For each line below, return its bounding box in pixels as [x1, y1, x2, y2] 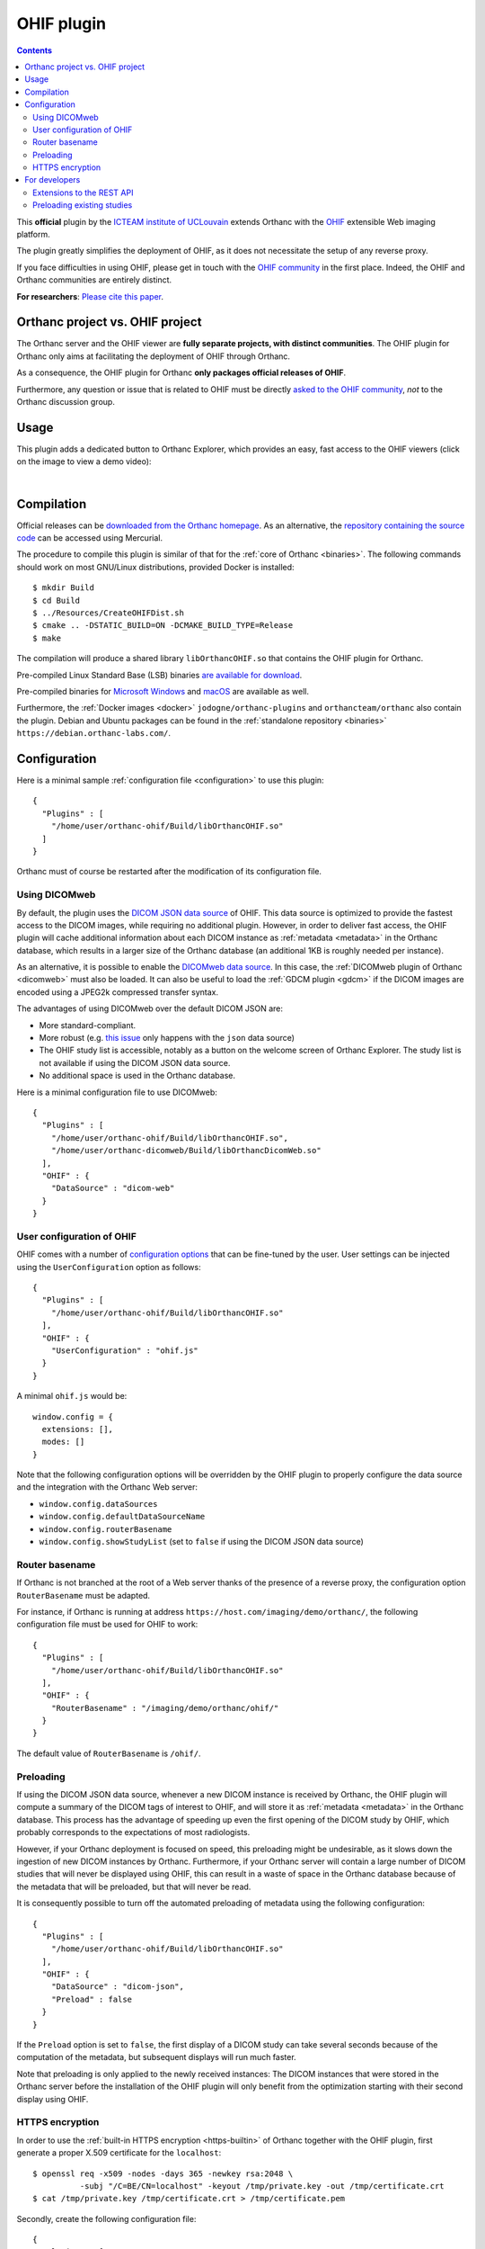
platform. [16, 229, 51, 240]
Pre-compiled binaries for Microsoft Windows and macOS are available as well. [16, 685, 310, 696]
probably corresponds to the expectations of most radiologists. [16, 1827, 251, 1838]
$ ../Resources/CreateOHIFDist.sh [32, 607, 184, 618]
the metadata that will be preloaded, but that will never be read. [16, 1881, 251, 1892]
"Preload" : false [50, 1994, 133, 2004]
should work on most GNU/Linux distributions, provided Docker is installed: [16, 561, 295, 572]
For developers [24, 175, 81, 185]
